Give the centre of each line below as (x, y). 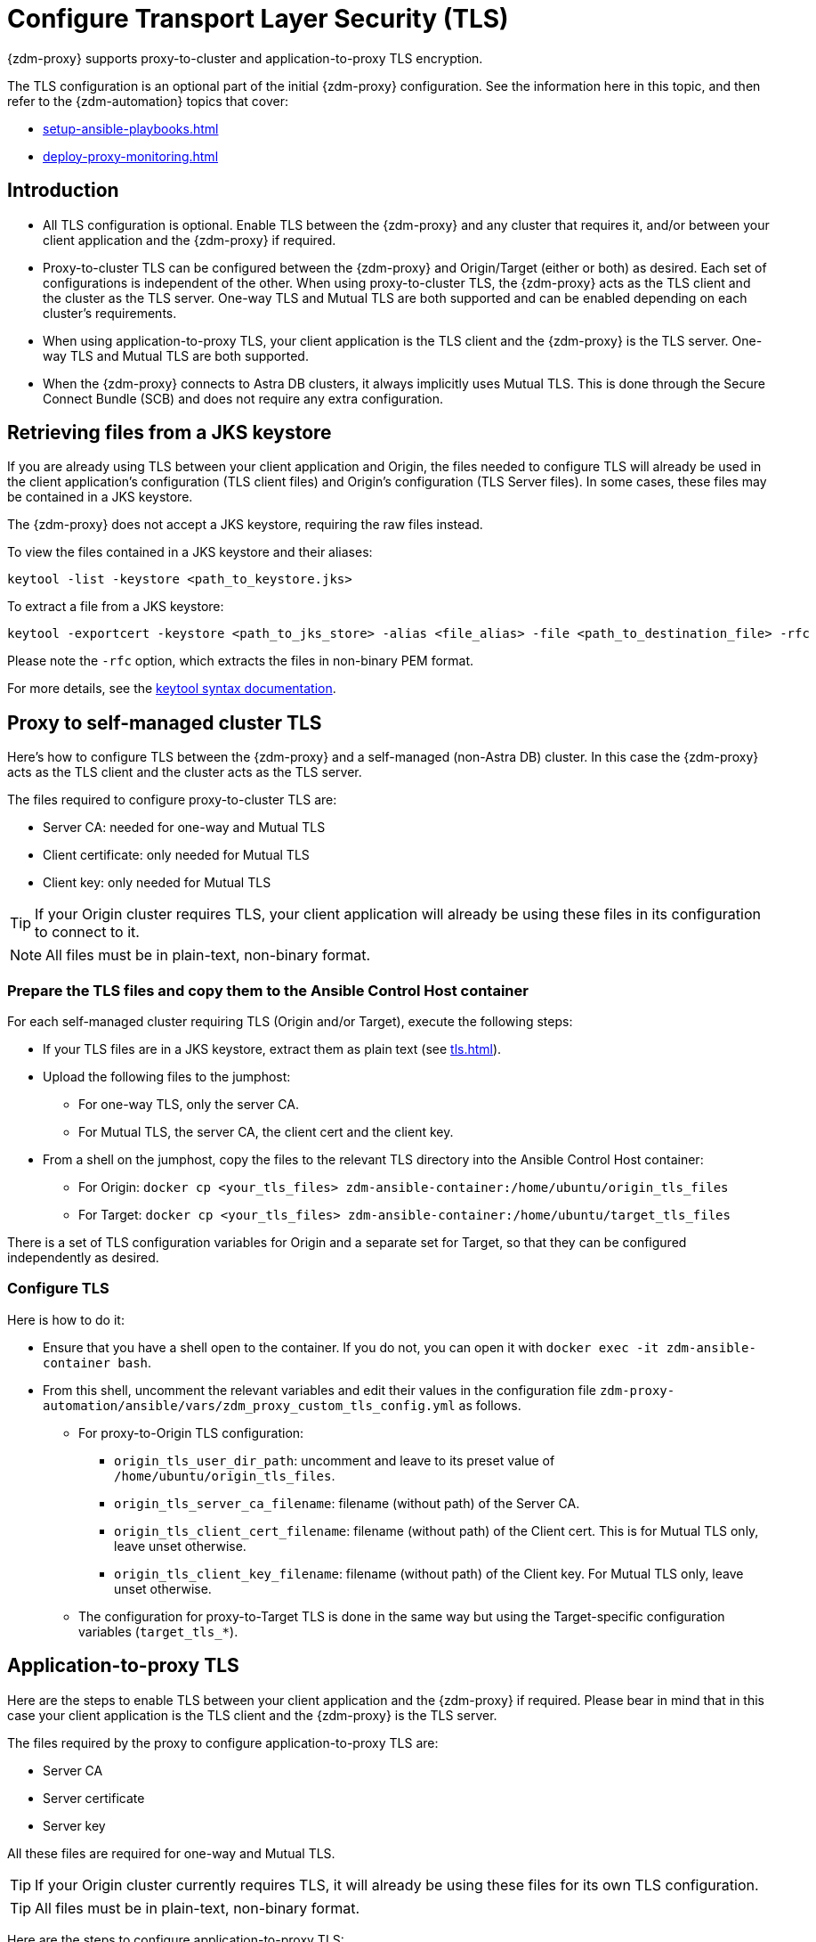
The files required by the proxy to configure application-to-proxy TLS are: (223, 1742)
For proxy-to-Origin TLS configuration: (191, 1432)
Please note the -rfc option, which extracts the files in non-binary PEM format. (241, 661)
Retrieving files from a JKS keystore (170, 433)
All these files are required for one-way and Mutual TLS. (171, 1853)
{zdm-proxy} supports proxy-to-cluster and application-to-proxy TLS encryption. (245, 58)
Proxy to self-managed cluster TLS (165, 722)
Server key (74, 1825)
